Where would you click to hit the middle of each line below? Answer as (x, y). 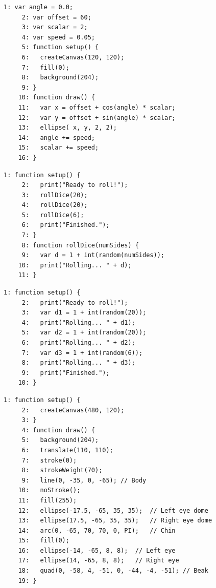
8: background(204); (60, 78)
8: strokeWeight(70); (62, 470)
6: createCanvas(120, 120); (73, 57)
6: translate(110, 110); (67, 450)
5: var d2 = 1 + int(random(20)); (84, 333)
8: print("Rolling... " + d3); (78, 363)
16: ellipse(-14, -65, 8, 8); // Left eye (97, 550)
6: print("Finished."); (66, 225)
